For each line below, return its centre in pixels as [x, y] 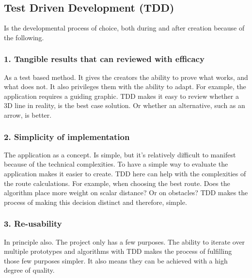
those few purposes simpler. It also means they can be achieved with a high [116, 260]
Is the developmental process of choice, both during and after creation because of [124, 28]
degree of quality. [29, 270]
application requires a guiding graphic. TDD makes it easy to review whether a [121, 96]
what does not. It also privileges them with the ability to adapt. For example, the [125, 86]
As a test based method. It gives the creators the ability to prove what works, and [126, 77]
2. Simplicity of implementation [67, 136]
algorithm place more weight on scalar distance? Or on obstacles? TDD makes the [126, 193]
